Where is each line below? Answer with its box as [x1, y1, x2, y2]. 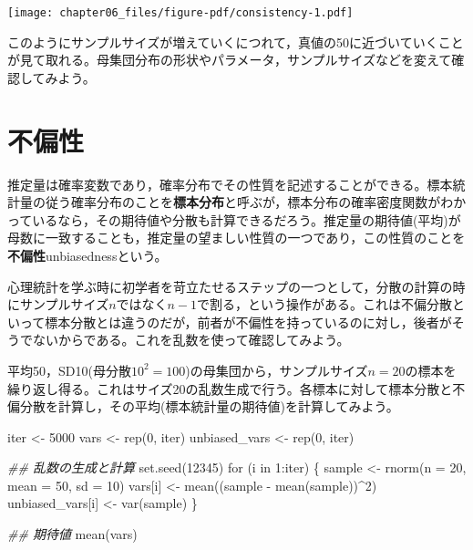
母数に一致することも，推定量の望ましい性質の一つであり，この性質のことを [7, 228, 466, 247]
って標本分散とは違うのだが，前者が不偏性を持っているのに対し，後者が [19, 312, 452, 331]
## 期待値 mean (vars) [7, 524, 138, 544]
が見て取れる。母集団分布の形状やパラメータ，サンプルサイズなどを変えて [7, 50, 452, 69]
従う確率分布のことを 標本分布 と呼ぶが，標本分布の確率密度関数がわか [45, 192, 467, 212]
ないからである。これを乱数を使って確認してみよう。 [32, 330, 350, 349]
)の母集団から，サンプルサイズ [185, 360, 368, 379]
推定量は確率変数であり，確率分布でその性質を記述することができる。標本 [7, 174, 453, 193]
